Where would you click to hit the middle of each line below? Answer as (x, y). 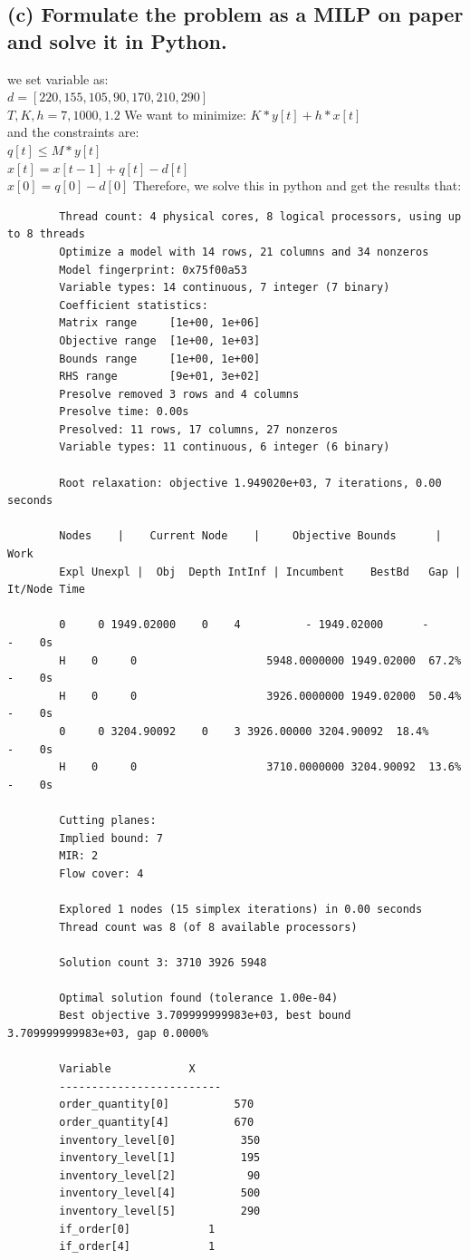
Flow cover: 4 (101, 873)
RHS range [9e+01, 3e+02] (160, 377)
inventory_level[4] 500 (160, 1193)
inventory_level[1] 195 (160, 1158)
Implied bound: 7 (111, 838)
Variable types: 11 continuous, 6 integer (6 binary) (225, 447)
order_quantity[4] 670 (157, 1123)
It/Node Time (46, 590)
